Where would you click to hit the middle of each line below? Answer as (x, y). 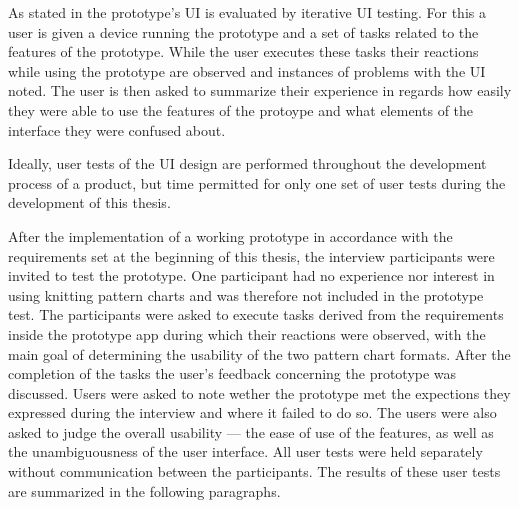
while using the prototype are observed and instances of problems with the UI (247, 70)
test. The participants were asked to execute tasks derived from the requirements (256, 314)
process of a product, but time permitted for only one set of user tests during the (257, 182)
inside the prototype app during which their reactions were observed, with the (247, 333)
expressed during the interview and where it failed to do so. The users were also (252, 412)
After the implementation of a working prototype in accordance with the (230, 235)
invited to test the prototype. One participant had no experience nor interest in (251, 275)
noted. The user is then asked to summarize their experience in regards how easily (260, 90)
